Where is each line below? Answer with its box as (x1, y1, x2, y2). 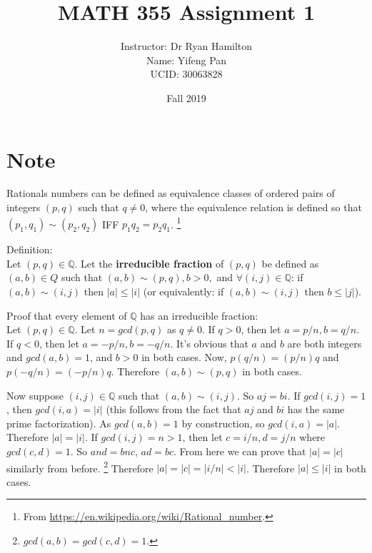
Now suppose (6, 387, 64, 402)
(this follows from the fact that (106, 402, 241, 417)
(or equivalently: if (143, 284, 224, 299)
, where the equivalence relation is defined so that (145, 200, 362, 215)
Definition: (6, 242, 53, 257)
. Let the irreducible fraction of (74, 255, 224, 270)
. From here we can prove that (173, 444, 306, 458)
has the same (287, 402, 345, 417)
